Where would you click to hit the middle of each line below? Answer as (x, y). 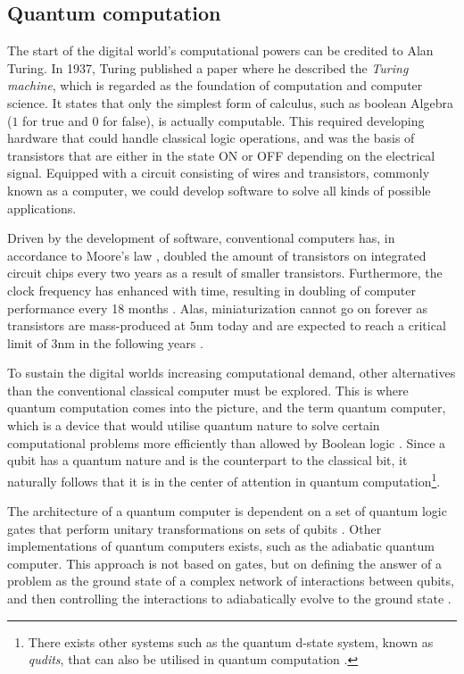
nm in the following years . (130, 342)
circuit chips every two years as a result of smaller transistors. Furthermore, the (225, 273)
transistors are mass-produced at (97, 325)
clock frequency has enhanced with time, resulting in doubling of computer (212, 290)
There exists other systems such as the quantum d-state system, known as (231, 641)
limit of (27, 342)
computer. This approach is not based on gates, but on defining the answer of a (225, 563)
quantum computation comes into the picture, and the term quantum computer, (227, 408)
